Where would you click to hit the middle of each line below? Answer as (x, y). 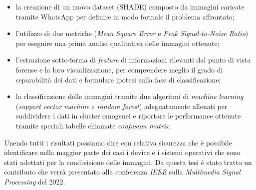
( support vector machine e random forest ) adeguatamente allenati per (122, 106)
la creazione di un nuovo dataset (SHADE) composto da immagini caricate (130, 6)
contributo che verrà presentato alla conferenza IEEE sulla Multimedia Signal (122, 172)
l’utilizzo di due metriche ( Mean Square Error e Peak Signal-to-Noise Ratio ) (132, 33)
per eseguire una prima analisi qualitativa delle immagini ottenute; (118, 43)
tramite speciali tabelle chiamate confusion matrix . (93, 125)
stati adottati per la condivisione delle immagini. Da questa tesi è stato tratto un (128, 162)
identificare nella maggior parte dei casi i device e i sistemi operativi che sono (122, 152)
